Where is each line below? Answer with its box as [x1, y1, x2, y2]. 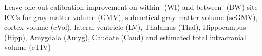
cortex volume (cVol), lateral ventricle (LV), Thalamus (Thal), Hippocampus [4, 22, 246, 32]
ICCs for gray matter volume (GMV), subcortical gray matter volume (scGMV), [4, 11, 258, 22]
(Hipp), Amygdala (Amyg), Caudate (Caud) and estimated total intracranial [4, 31, 246, 42]
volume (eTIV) [4, 42, 51, 52]
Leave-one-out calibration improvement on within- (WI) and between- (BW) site [4, 2, 258, 12]
